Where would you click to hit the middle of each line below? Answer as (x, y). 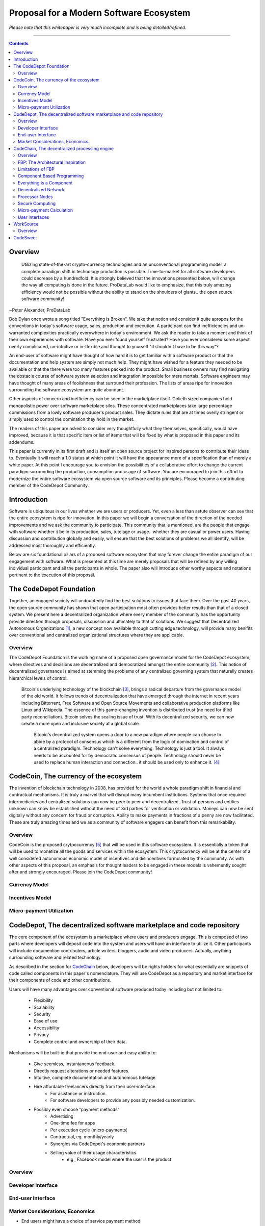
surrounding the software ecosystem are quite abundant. (67, 389)
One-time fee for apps (73, 1123)
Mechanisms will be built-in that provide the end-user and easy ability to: (83, 1052)
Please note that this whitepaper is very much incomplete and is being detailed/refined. (98, 27)
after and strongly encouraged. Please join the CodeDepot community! (80, 872)
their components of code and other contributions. (60, 980)
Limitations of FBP (36, 169)
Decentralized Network (41, 190)
